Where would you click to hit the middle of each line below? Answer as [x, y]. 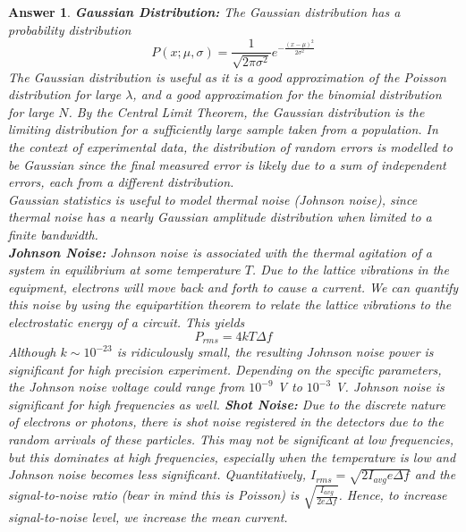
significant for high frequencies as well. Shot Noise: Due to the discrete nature [227, 404]
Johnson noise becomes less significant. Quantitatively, [157, 474]
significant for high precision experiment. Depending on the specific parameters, [225, 369]
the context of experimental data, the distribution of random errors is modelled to [230, 147]
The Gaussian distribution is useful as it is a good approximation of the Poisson [227, 76]
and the [435, 474]
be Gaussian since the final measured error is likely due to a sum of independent [227, 164]
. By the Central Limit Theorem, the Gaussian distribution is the [246, 111]
